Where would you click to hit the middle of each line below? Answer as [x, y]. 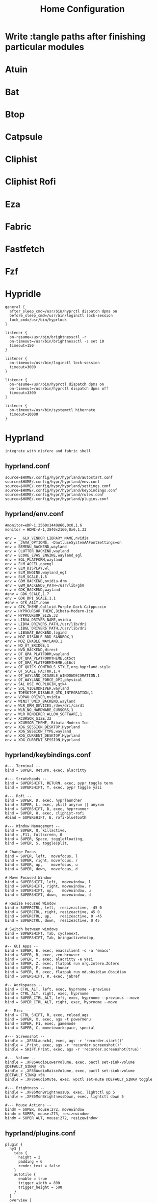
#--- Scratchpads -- [26, 779]
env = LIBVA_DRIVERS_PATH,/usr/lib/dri [46, 624]
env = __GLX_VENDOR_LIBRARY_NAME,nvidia [47, 538]
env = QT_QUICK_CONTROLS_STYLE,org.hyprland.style [58, 667]
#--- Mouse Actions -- [28, 1105]
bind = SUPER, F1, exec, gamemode [40, 1024]
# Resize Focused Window [30, 904]
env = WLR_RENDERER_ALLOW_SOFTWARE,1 [44, 714]
